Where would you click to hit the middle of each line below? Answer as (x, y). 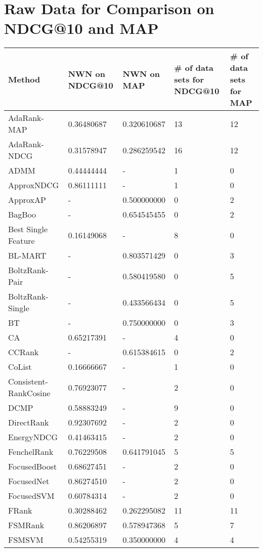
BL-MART (27, 256)
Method (24, 79)
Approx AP (27, 200)
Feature (21, 241)
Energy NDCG (33, 437)
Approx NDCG (34, 185)
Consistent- (28, 381)
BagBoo (22, 215)
